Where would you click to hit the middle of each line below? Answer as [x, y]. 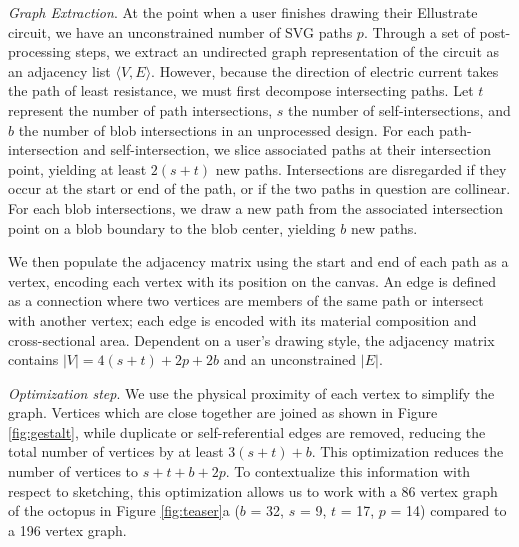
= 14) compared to [448, 510]
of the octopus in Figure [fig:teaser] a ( [124, 510]
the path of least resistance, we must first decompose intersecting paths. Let [241, 90]
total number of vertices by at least [116, 451]
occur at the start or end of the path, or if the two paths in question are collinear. [259, 188]
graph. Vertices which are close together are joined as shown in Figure [223, 412]
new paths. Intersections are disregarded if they [361, 168]
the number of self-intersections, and [399, 109]
